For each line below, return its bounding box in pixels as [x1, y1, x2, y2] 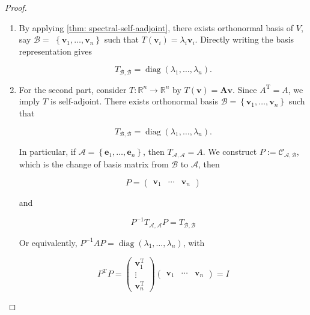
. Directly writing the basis [195, 33, 294, 46]
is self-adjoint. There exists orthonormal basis [50, 95, 218, 107]
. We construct [202, 145, 257, 158]
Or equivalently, [19, 236, 77, 248]
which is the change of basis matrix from [19, 157, 169, 170]
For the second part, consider [19, 83, 127, 95]
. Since [232, 83, 257, 95]
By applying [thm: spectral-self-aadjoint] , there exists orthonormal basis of [19, 21, 294, 34]
